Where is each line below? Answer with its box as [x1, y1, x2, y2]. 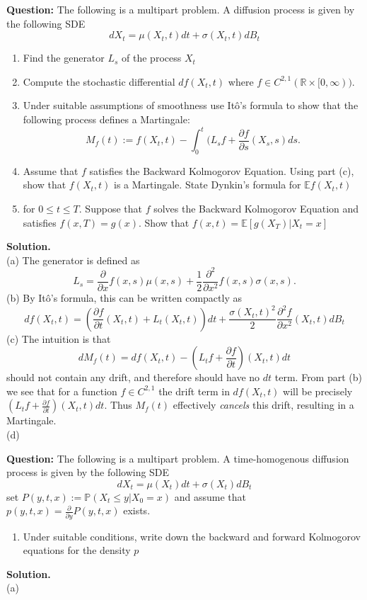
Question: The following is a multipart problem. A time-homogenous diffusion [6, 451, 349, 465]
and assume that [174, 489, 246, 504]
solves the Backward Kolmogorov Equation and [153, 201, 359, 216]
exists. [123, 503, 151, 518]
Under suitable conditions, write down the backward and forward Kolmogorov [23, 528, 361, 543]
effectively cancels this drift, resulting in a [173, 397, 354, 412]
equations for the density [23, 543, 131, 557]
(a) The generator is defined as [6, 252, 140, 267]
